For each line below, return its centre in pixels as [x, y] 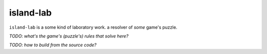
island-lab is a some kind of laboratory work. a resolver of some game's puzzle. [93, 27]
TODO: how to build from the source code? [53, 45]
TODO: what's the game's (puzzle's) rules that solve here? [69, 36]
